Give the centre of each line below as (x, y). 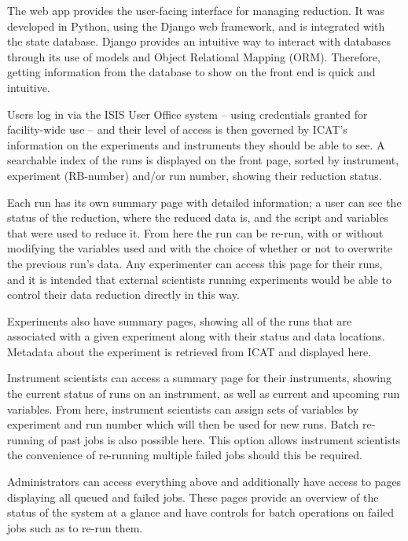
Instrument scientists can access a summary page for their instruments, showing (199, 378)
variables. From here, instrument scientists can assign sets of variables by (183, 409)
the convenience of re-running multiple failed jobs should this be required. (185, 455)
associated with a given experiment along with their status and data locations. (196, 336)
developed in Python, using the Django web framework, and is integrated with (196, 26)
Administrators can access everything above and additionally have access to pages (204, 482)
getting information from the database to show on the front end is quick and (191, 72)
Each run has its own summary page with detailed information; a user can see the (204, 202)
